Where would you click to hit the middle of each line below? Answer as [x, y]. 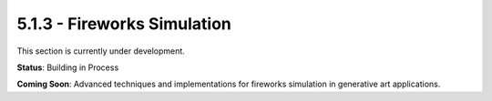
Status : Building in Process [68, 67]
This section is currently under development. [101, 51]
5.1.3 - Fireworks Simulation [124, 24]
